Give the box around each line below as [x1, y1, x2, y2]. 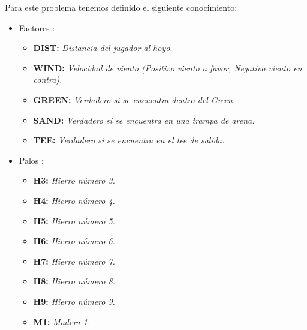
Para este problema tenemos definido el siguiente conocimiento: [5, 1, 237, 13]
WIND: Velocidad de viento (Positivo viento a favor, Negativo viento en [33, 61, 302, 74]
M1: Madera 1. [33, 315, 91, 328]
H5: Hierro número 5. [33, 214, 115, 227]
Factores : [19, 21, 55, 34]
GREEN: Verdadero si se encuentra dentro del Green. [33, 93, 236, 106]
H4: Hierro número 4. [33, 194, 115, 206]
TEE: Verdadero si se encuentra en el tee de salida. [33, 134, 225, 146]
